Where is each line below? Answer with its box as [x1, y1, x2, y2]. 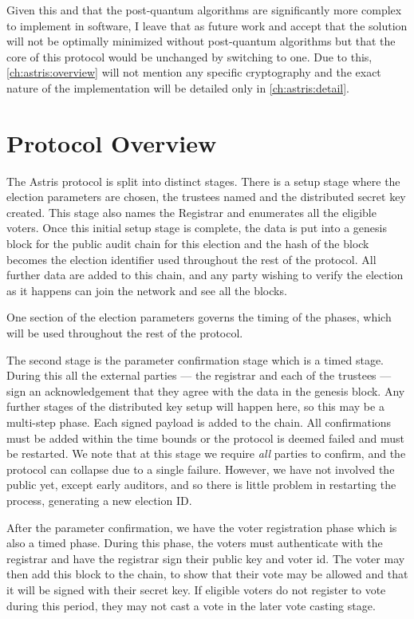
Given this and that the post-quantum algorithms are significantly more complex [6, 2, 402, 18]
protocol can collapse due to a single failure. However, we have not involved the [6, 460, 395, 477]
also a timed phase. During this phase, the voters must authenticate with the [6, 534, 383, 551]
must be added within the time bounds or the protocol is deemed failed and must [6, 429, 404, 446]
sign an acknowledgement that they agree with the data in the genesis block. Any [6, 382, 405, 399]
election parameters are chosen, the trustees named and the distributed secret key [6, 188, 406, 205]
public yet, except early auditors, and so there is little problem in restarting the [6, 476, 396, 493]
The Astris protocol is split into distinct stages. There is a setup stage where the [6, 172, 400, 189]
